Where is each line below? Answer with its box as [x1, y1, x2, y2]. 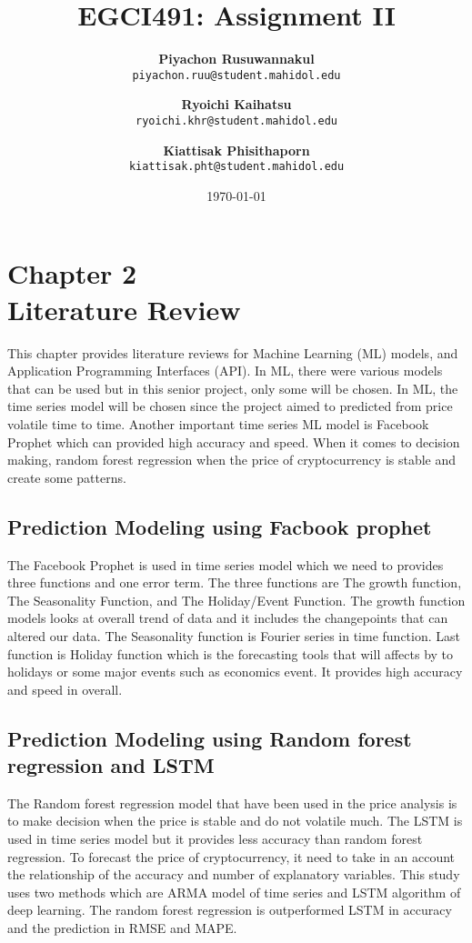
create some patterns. [7, 467, 126, 487]
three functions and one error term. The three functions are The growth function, [7, 573, 462, 592]
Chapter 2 [7, 255, 137, 292]
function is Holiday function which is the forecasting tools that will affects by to [7, 644, 454, 663]
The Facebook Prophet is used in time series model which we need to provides [7, 555, 444, 574]
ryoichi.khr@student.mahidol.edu [136, 114, 337, 127]
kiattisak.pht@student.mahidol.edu [128, 160, 345, 174]
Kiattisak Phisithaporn [163, 140, 310, 159]
